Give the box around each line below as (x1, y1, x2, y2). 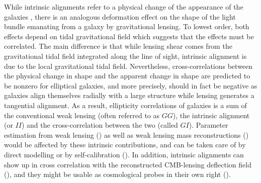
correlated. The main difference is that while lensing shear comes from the (4, 41, 232, 51)
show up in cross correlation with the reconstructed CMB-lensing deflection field (4, 159, 251, 169)
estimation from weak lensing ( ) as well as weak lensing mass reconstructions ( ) (4, 129, 249, 140)
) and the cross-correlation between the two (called (21, 120, 178, 130)
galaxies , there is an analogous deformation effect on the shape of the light (4, 11, 236, 22)
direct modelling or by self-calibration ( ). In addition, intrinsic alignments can (4, 149, 244, 159)
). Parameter (189, 120, 228, 130)
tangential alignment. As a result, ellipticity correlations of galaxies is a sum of (4, 100, 247, 110)
